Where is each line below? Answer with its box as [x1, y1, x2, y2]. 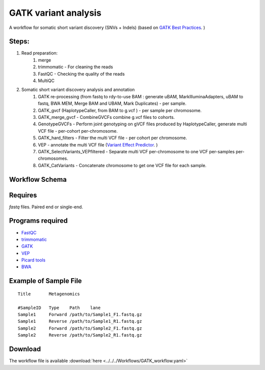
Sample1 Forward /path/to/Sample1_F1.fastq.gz [18, 312, 142, 317]
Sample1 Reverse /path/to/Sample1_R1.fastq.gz [18, 318, 142, 324]
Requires [9, 191, 37, 199]
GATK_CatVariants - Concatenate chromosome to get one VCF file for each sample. [38, 162, 207, 168]
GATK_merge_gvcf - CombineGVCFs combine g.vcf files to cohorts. [38, 114, 175, 120]
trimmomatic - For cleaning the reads [38, 64, 113, 70]
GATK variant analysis [9, 7, 102, 18]
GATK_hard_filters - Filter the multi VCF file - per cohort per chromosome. [38, 135, 187, 141]
